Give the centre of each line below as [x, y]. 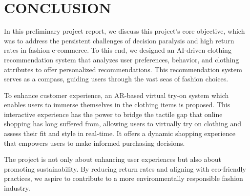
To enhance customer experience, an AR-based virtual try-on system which [116, 95]
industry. [17, 188]
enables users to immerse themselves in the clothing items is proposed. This [117, 105]
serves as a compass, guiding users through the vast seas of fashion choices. [116, 79]
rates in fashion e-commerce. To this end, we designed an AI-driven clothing [118, 50]
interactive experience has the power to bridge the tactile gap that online [113, 114]
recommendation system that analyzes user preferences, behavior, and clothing [122, 59]
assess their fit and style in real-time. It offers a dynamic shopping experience [120, 133]
